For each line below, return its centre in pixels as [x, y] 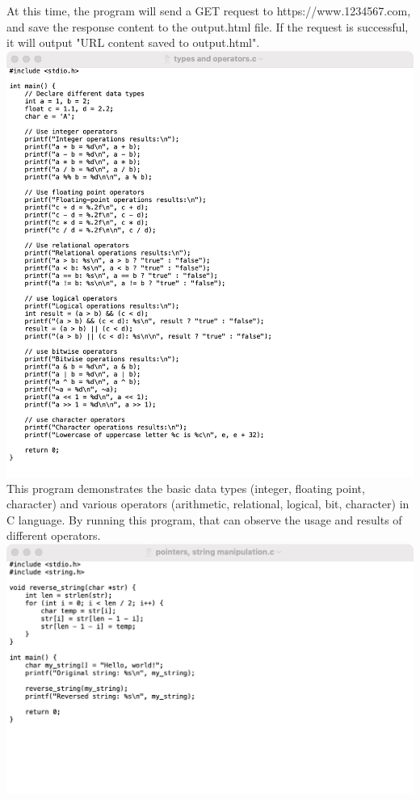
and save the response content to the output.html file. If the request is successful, [208, 26]
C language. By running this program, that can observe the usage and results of [204, 519]
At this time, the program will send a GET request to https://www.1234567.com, [209, 11]
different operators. [54, 535]
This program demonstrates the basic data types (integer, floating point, [186, 488]
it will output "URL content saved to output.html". [133, 42]
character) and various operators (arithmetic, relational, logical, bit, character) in [208, 504]
